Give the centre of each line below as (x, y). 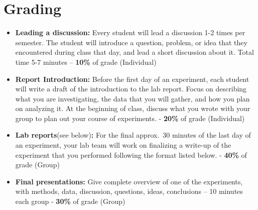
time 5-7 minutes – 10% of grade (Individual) (86, 62)
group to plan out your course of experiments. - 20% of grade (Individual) (130, 118)
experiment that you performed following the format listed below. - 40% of (131, 154)
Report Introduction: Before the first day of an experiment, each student (132, 79)
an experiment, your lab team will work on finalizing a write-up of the (123, 145)
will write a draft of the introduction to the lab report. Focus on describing (131, 89)
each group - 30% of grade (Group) (70, 201)
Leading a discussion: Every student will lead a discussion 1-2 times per (130, 32)
